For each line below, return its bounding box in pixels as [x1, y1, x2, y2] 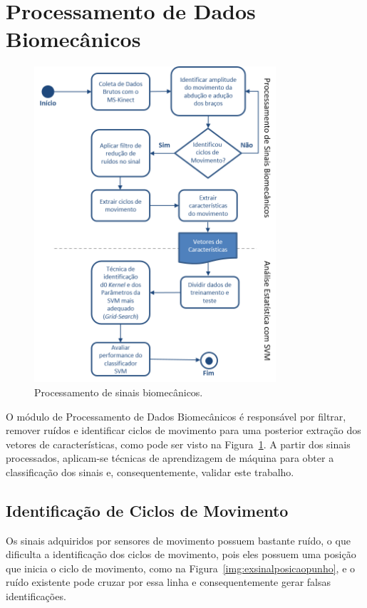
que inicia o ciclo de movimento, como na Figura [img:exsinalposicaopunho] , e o [6, 560, 356, 575]
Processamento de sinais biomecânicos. [34, 384, 203, 399]
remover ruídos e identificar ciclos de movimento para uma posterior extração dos [6, 423, 361, 438]
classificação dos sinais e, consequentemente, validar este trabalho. [6, 464, 294, 479]
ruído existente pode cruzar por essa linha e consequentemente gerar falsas [6, 574, 331, 589]
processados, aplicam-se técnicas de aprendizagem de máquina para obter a [6, 450, 334, 465]
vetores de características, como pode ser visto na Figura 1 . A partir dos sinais [6, 436, 351, 451]
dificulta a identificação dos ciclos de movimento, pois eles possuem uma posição [6, 547, 356, 562]
